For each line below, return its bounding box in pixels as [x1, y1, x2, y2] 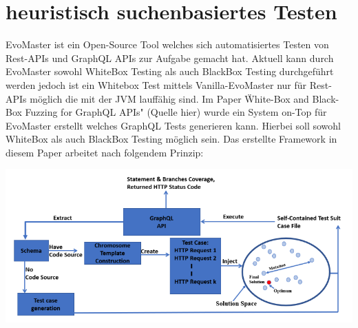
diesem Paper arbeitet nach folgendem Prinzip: [6, 145, 204, 159]
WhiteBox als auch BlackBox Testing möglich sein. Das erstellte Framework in [6, 132, 337, 146]
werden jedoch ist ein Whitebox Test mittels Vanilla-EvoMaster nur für [6, 77, 307, 92]
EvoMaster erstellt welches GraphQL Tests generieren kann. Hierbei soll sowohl [6, 118, 341, 132]
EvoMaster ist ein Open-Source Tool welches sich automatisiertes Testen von [6, 37, 329, 52]
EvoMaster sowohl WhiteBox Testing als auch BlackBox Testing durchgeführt [6, 64, 334, 79]
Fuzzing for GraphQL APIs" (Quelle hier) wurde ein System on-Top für [25, 105, 327, 119]
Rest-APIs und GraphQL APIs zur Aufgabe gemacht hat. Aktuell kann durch [6, 50, 334, 65]
